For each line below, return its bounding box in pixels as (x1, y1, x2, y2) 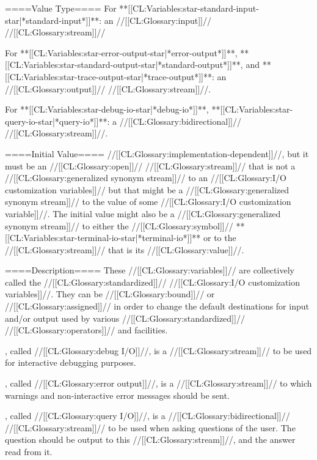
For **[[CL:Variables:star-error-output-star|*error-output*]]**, (5, 46, 238, 59)
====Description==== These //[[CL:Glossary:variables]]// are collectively (5, 264, 294, 276)
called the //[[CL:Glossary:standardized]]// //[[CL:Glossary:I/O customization (5, 275, 301, 288)
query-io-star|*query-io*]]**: (5, 114, 110, 127)
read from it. (5, 445, 53, 458)
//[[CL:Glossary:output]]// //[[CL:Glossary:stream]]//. (5, 82, 211, 95)
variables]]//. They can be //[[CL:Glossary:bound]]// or (5, 287, 215, 300)
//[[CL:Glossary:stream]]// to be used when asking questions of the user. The (5, 421, 296, 434)
